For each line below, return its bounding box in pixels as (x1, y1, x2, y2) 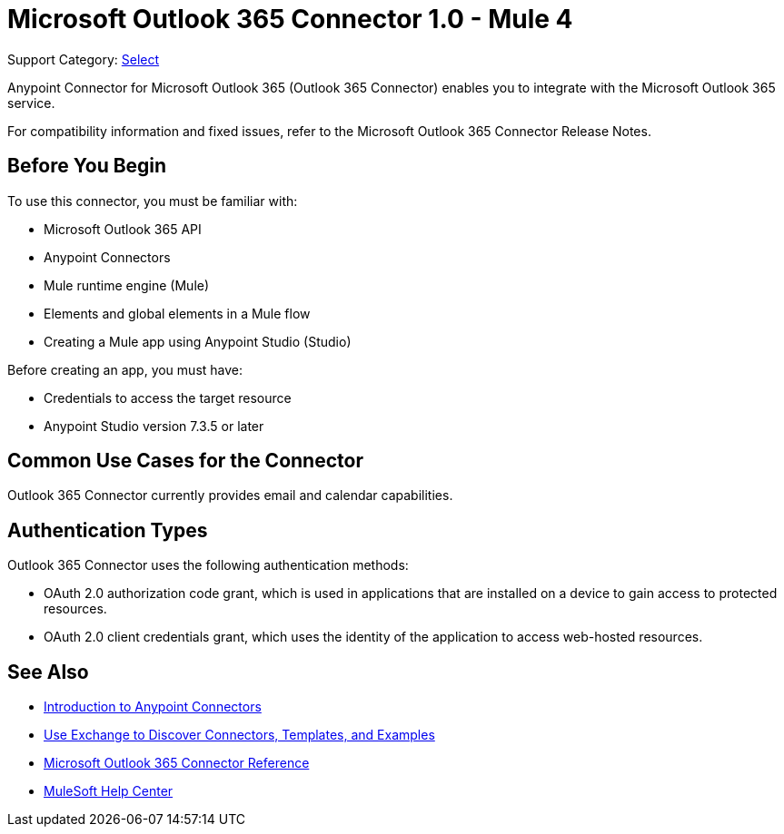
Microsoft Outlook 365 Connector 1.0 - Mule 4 (7, 4, 573, 34)
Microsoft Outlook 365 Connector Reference (44, 755, 310, 771)
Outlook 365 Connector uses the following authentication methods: (7, 557, 409, 574)
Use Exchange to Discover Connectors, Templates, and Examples (44, 727, 435, 743)
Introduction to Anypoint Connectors (44, 699, 262, 715)
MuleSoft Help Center (44, 783, 174, 800)
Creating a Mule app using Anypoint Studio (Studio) (44, 333, 352, 349)
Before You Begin (7, 154, 167, 178)
